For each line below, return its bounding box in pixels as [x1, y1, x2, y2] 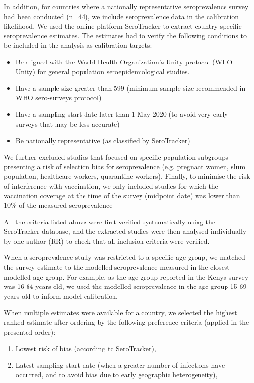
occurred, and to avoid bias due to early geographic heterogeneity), [15, 369, 218, 380]
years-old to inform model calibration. [4, 290, 118, 301]
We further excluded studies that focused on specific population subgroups [4, 152, 228, 162]
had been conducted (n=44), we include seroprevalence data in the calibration [4, 11, 239, 21]
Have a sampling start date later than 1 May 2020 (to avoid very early [15, 109, 228, 119]
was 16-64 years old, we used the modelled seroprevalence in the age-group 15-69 [4, 281, 247, 291]
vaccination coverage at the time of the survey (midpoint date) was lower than [4, 190, 240, 200]
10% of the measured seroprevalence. [4, 200, 114, 210]
